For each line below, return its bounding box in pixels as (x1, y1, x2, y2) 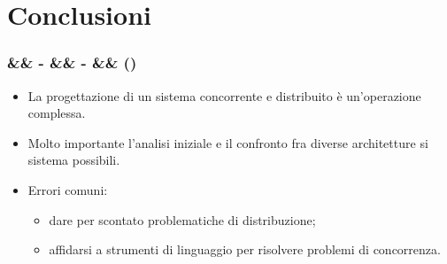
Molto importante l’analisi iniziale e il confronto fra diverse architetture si (27, 133, 428, 151)
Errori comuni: (27, 180, 108, 198)
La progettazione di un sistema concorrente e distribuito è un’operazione (27, 86, 421, 105)
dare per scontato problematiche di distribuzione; (49, 210, 316, 229)
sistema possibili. (27, 151, 120, 169)
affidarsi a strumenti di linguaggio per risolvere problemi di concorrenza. (49, 240, 441, 259)
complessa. (27, 104, 86, 122)
